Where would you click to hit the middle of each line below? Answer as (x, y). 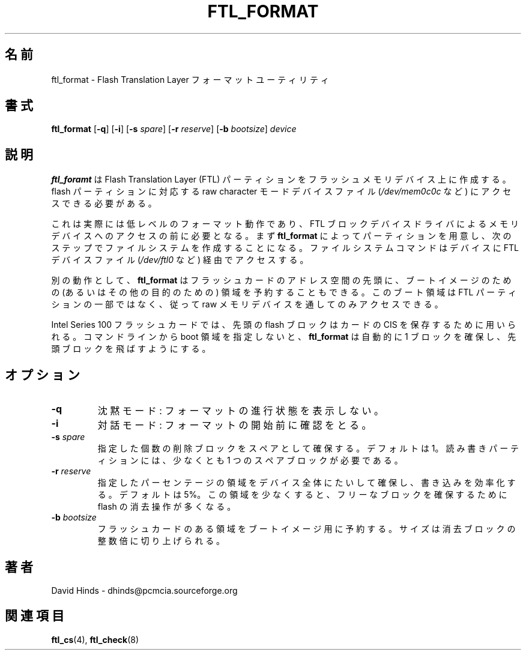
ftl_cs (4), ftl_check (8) (95, 639)
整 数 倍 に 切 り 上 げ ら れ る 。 (161, 541)
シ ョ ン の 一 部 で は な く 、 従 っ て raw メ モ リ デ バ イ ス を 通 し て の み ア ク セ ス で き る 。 (247, 304)
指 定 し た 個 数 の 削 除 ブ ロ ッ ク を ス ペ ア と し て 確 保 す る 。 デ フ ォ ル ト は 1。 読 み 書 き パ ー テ (308, 448)
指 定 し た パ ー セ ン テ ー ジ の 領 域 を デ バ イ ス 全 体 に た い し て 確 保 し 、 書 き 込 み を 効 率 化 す (307, 483)
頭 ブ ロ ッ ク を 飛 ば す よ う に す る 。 (131, 349)
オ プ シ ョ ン (42, 375)
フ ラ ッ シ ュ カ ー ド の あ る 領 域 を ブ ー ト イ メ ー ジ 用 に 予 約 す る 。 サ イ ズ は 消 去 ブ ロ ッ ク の (307, 529)
